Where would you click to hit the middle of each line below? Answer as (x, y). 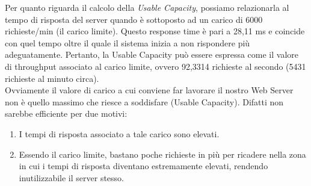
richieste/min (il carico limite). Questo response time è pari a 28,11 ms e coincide (155, 31)
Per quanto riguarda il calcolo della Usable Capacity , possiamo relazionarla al (147, 7)
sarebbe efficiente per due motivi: (66, 113)
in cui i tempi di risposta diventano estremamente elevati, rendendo (143, 166)
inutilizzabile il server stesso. (71, 177)
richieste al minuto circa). (52, 78)
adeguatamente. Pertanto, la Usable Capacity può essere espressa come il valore (152, 54)
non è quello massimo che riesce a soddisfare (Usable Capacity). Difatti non (144, 101)
